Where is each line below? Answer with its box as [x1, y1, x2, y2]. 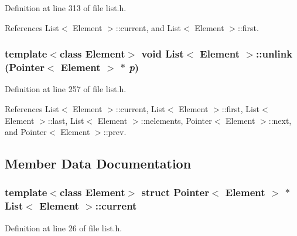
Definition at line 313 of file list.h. [5, 2, 127, 14]
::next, [268, 114, 292, 126]
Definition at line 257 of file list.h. [5, 83, 127, 95]
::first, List [221, 102, 260, 114]
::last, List [47, 114, 84, 126]
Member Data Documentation [5, 154, 192, 173]
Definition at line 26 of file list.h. [5, 221, 122, 234]
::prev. [103, 126, 127, 138]
